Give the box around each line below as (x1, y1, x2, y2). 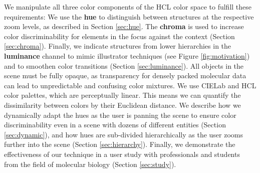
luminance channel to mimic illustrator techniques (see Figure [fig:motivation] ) (4, 50, 250, 61)
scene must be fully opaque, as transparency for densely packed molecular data (4, 70, 246, 81)
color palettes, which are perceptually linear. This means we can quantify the (4, 90, 241, 100)
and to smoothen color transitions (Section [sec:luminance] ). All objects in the (4, 60, 244, 71)
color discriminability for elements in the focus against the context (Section (4, 31, 235, 41)
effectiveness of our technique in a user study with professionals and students (4, 148, 240, 159)
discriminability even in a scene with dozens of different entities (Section (4, 119, 226, 130)
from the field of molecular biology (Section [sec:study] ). (4, 158, 176, 169)
